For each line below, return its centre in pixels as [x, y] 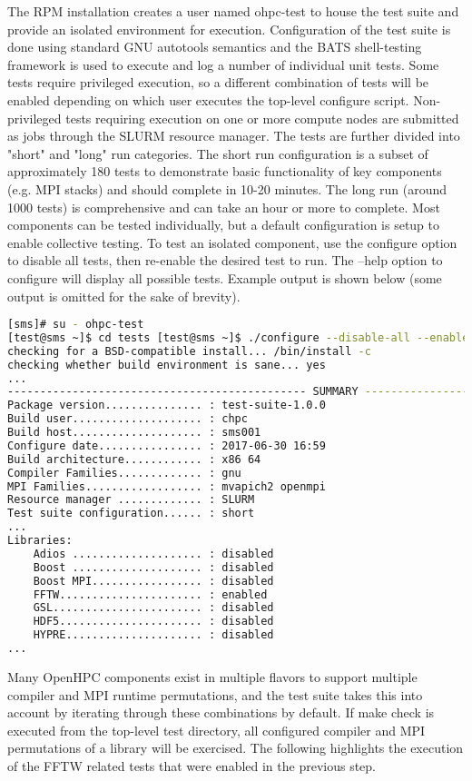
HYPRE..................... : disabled [153, 635]
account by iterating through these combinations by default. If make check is [221, 712]
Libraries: [40, 541]
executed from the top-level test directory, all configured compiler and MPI [216, 730]
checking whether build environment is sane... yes [167, 365]
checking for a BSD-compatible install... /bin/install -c [189, 351]
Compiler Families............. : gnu [124, 473]
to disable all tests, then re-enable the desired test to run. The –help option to [225, 260]
